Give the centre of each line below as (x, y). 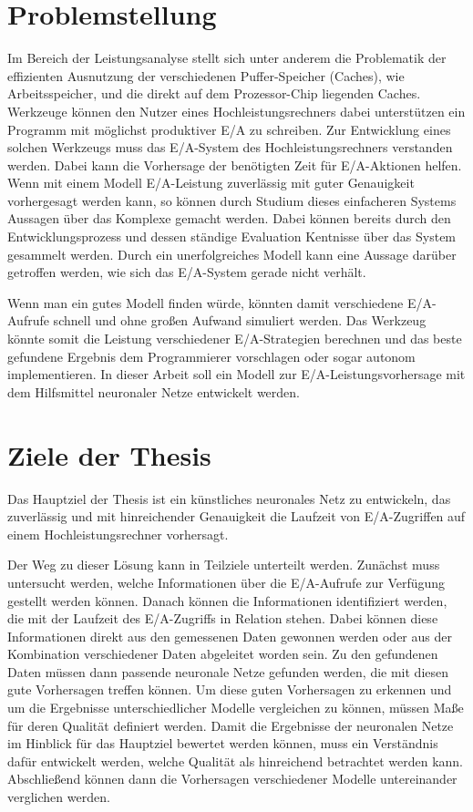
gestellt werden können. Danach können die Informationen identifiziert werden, (227, 600)
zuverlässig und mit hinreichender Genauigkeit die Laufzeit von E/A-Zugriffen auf (236, 516)
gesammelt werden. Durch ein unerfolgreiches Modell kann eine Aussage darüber (232, 254)
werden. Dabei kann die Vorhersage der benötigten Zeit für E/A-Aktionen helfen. (235, 164)
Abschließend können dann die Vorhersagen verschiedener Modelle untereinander (232, 779)
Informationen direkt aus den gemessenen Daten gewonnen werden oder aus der (230, 636)
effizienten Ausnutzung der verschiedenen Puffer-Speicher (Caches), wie (206, 75)
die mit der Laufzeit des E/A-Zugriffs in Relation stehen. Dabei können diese (223, 618)
